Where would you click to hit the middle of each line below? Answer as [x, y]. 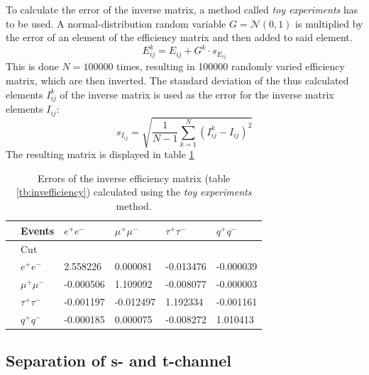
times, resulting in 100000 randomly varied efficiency [231, 66]
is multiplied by [329, 23]
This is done [32, 66]
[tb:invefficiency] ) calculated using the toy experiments [134, 192]
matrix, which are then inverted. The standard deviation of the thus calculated [177, 80]
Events [38, 230]
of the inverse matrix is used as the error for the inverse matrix [197, 94]
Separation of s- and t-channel [119, 360]
